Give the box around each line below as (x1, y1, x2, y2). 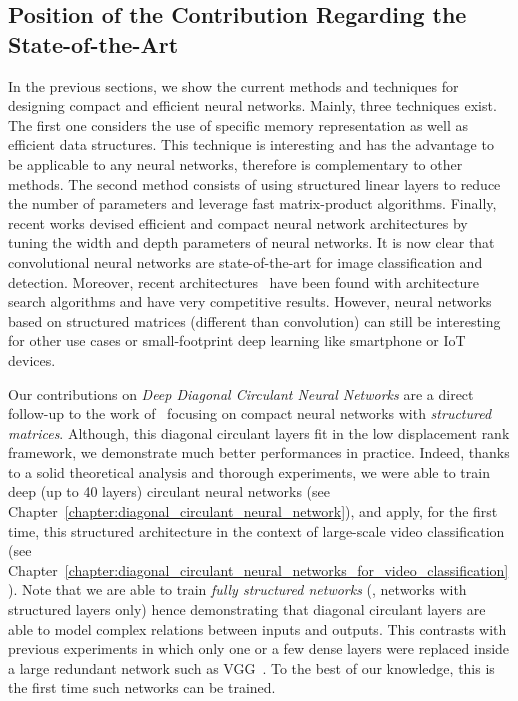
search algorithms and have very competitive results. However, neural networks (8, 291, 492, 312)
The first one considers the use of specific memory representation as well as (8, 114, 469, 135)
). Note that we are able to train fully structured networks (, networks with (8, 579, 467, 600)
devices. (8, 349, 56, 370)
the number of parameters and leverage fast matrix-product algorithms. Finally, (8, 193, 497, 214)
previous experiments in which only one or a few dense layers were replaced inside (8, 638, 510, 659)
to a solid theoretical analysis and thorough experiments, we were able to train (8, 461, 490, 482)
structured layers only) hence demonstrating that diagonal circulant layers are (8, 599, 486, 620)
